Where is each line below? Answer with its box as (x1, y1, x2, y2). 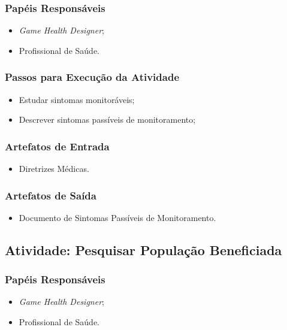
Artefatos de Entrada (5, 138, 110, 153)
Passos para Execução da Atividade (5, 69, 180, 84)
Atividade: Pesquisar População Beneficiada (5, 240, 282, 259)
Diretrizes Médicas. (19, 162, 89, 175)
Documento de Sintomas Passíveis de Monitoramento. (19, 211, 216, 223)
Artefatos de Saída (5, 187, 96, 202)
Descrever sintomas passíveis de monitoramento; (19, 113, 196, 126)
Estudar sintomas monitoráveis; (19, 93, 135, 105)
